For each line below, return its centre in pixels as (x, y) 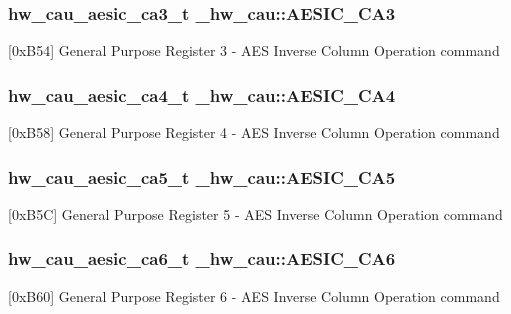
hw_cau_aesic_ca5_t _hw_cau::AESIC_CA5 (202, 176)
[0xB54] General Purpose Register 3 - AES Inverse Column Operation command (254, 50)
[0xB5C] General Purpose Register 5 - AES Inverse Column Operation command (255, 213)
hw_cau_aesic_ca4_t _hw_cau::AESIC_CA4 (202, 94)
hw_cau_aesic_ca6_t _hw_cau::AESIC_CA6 (202, 258)
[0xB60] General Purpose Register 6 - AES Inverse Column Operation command (254, 295)
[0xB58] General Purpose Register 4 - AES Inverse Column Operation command (254, 132)
